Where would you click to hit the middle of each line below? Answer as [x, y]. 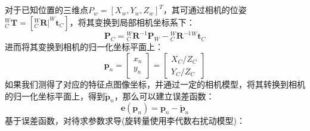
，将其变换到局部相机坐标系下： [132, 22]
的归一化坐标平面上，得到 [55, 96]
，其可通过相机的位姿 [205, 10]
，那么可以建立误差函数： [164, 96]
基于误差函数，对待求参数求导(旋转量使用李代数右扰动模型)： [125, 121]
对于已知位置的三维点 [46, 10]
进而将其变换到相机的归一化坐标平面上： [84, 47]
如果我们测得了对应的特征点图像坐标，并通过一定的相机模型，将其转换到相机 [155, 84]
